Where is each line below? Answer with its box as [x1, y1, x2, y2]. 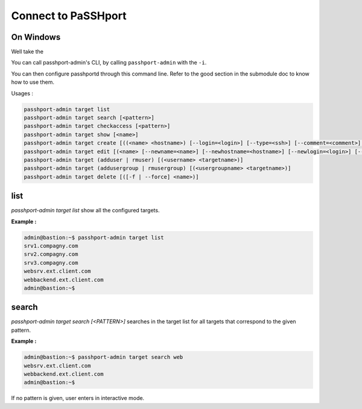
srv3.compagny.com [24, 259, 78, 266]
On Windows [11, 32, 61, 42]
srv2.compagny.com [24, 251, 78, 258]
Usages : [11, 89, 33, 97]
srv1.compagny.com [24, 243, 78, 249]
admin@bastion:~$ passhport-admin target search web [24, 354, 183, 361]
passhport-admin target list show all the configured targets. [11, 207, 160, 214]
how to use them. [11, 78, 54, 86]
